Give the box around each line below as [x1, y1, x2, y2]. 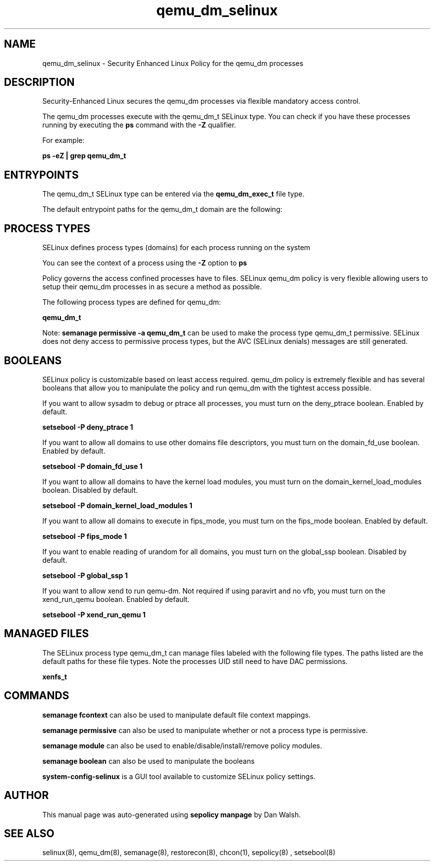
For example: [42, 136, 85, 145]
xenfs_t [42, 672, 67, 681]
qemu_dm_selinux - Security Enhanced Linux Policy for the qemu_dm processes [42, 59, 304, 67]
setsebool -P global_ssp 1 [42, 571, 128, 580]
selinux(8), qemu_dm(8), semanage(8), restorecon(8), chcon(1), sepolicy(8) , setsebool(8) [42, 848, 335, 857]
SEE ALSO [4, 827, 54, 840]
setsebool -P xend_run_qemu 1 [42, 610, 146, 619]
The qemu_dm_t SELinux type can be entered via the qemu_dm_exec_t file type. [42, 190, 305, 199]
